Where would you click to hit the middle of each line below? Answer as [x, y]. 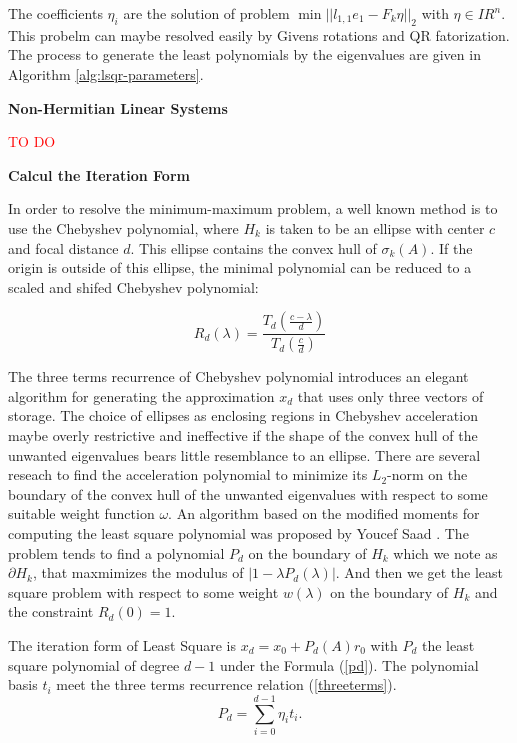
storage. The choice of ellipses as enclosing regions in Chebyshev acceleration [243, 415]
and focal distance [63, 247]
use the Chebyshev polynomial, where [123, 227]
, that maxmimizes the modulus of [138, 572]
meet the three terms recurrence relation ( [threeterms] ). [226, 684]
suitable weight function [81, 513]
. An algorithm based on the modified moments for [324, 513]
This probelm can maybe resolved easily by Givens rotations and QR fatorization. [259, 34]
